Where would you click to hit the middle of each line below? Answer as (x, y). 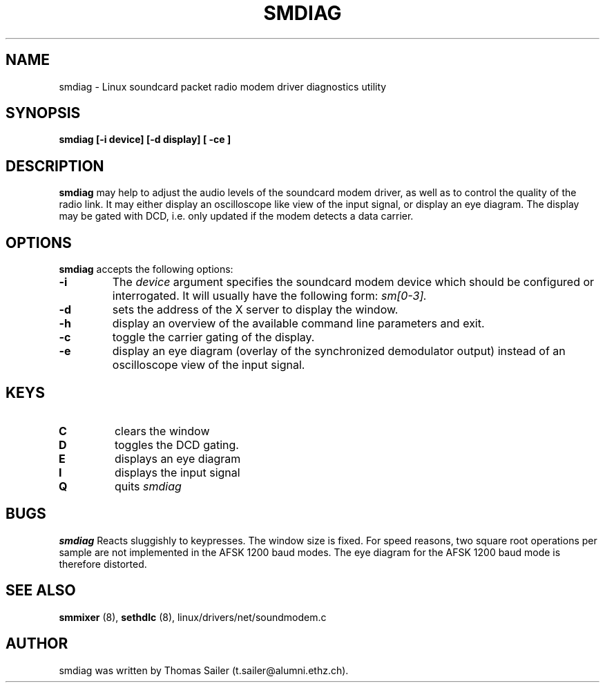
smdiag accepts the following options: (146, 269)
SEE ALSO (41, 591)
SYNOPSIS (43, 113)
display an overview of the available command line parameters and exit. (298, 324)
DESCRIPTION (55, 166)
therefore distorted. (103, 564)
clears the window (162, 431)
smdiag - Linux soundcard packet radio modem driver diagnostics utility (223, 86)
